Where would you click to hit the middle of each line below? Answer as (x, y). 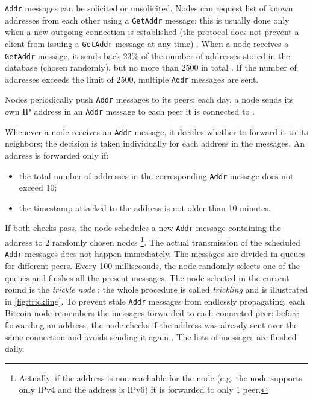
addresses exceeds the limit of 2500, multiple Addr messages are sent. (132, 79)
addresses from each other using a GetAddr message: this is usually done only (147, 20)
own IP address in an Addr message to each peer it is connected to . (130, 111)
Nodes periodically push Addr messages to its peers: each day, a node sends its (149, 99)
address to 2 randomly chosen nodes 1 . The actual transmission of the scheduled (153, 241)
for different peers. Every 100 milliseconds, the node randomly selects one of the (152, 266)
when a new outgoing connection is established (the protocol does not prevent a (152, 32)
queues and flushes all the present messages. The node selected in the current (147, 277)
